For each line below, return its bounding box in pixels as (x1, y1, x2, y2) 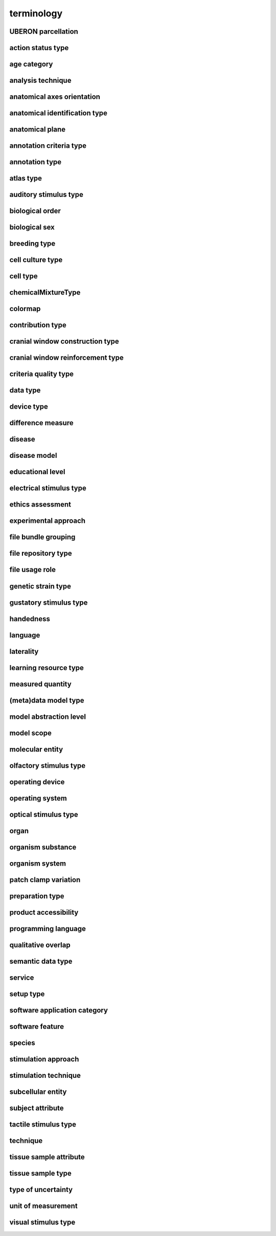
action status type (9, 43, 69, 52)
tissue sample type (9, 1169, 72, 1178)
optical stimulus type (9, 810, 79, 819)
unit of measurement (9, 1202, 78, 1210)
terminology (9, 8, 63, 19)
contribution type (9, 321, 66, 329)
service (9, 973, 34, 982)
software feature (9, 1022, 64, 1031)
